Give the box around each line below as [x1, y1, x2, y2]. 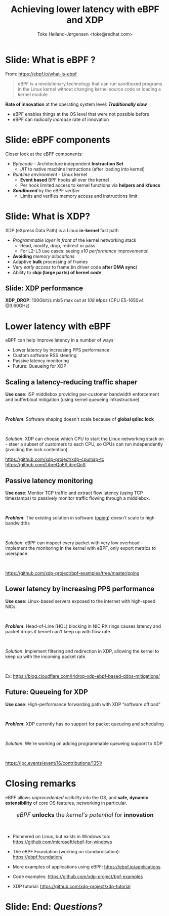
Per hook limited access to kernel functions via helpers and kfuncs [20, 182, 161, 188]
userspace [5, 550, 28, 556]
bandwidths [5, 520, 30, 526]
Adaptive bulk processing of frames [12, 258, 88, 265]
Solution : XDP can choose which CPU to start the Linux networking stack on [5, 436, 164, 442]
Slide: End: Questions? [5, 901, 103, 912]
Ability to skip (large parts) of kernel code [12, 269, 101, 275]
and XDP [66, 14, 104, 26]
